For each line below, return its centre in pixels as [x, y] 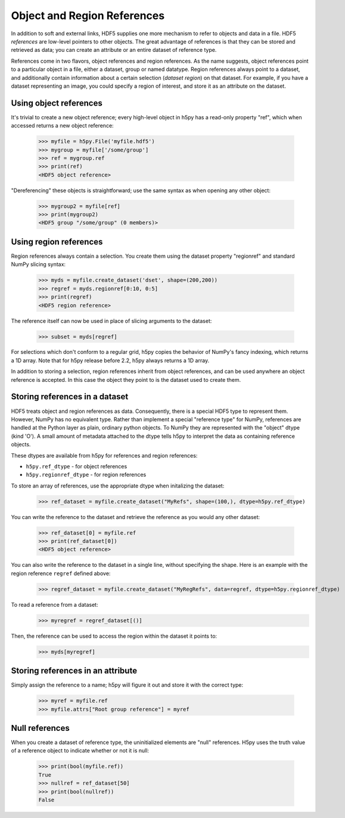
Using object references [57, 103]
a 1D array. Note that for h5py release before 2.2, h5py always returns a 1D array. [110, 360]
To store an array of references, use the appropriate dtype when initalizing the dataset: [118, 486]
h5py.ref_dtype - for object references [77, 466]
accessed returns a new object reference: [62, 126]
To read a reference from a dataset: [55, 604]
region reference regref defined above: [61, 573]
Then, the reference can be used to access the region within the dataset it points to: [114, 636]
